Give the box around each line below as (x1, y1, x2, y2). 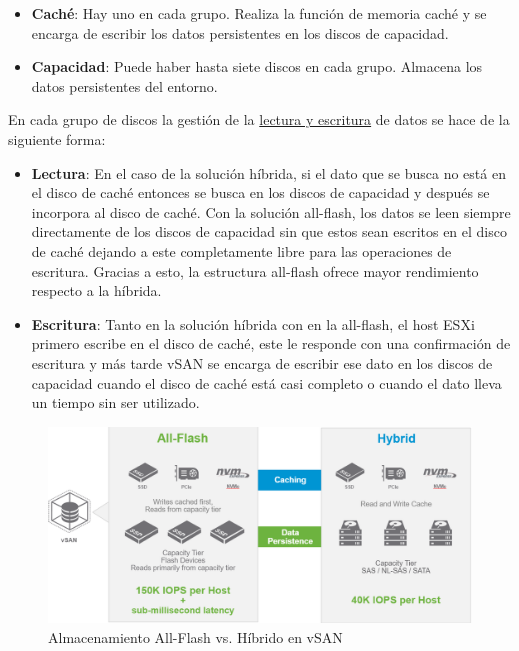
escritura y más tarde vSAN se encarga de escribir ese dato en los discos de (31, 352, 493, 373)
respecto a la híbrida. (31, 280, 162, 301)
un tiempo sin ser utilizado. (31, 392, 200, 413)
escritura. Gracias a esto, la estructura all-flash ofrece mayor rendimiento (31, 260, 479, 281)
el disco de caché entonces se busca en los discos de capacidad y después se (31, 182, 490, 203)
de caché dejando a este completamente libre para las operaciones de (31, 240, 452, 261)
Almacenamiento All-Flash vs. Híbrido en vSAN (48, 626, 343, 647)
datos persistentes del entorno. (31, 75, 218, 96)
